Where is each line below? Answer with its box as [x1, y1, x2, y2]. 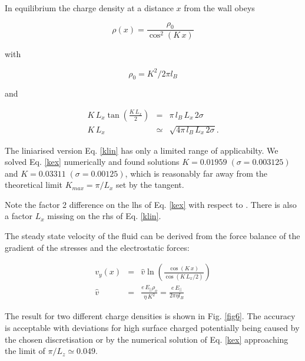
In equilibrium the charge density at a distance [5, 2, 174, 14]
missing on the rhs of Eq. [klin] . [47, 210, 161, 222]
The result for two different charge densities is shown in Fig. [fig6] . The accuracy [5, 310, 296, 322]
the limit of [5, 345, 45, 357]
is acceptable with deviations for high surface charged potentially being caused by [5, 322, 300, 334]
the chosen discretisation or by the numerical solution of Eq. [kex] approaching [5, 333, 289, 345]
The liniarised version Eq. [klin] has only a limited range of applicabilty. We [5, 144, 279, 156]
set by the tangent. [116, 178, 184, 191]
